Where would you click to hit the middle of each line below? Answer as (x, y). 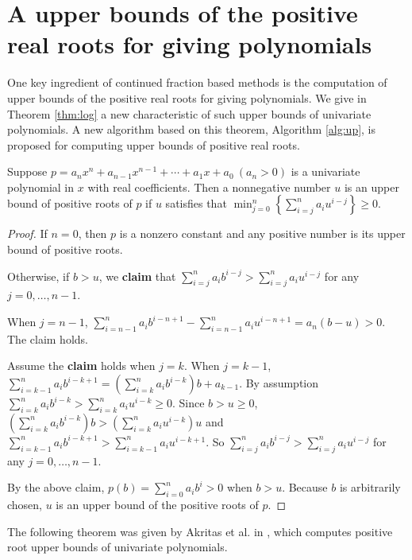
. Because (305, 487)
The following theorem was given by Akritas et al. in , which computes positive (200, 531)
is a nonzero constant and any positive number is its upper (262, 233)
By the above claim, (56, 487)
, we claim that (137, 276)
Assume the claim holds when (81, 366)
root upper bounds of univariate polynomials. (117, 547)
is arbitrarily (370, 487)
